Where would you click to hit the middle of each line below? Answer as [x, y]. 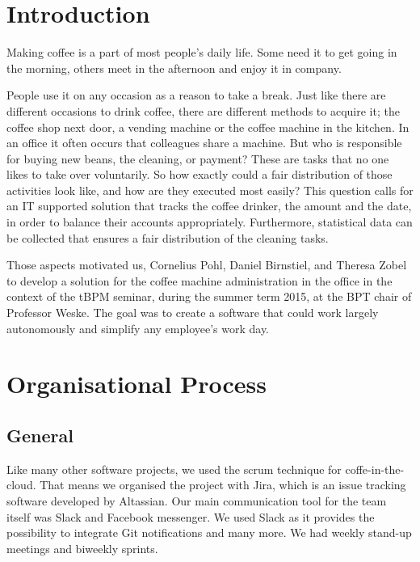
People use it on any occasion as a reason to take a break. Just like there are [196, 95]
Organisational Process [136, 384]
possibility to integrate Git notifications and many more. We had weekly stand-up [209, 532]
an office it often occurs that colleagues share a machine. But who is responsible [204, 143]
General [40, 435]
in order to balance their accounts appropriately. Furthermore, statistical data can [210, 222]
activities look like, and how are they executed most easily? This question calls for [210, 190]
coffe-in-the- [375, 469]
